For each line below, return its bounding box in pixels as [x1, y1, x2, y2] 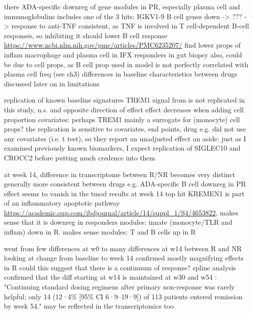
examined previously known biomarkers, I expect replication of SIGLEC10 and [4, 143, 241, 153]
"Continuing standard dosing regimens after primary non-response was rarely [4, 282, 235, 292]
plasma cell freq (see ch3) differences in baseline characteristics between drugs [4, 69, 237, 79]
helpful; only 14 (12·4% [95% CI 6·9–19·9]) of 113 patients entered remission [4, 291, 243, 301]
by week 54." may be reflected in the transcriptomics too [4, 301, 174, 311]
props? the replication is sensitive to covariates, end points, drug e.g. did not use [4, 124, 246, 134]
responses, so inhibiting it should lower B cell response [4, 30, 168, 40]
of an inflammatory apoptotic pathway [4, 198, 120, 208]
